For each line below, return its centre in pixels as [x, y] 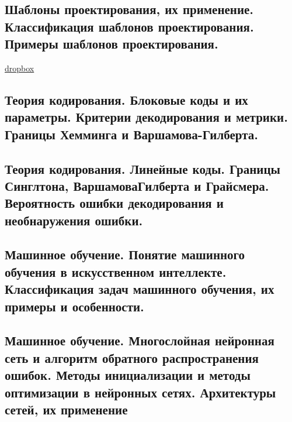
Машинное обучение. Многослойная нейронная [140, 340]
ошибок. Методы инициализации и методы [128, 375]
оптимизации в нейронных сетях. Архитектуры [140, 392]
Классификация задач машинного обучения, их [140, 289]
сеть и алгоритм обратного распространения [132, 357]
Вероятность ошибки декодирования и [114, 203]
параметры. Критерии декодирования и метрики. [146, 117]
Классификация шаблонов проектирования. [129, 26]
